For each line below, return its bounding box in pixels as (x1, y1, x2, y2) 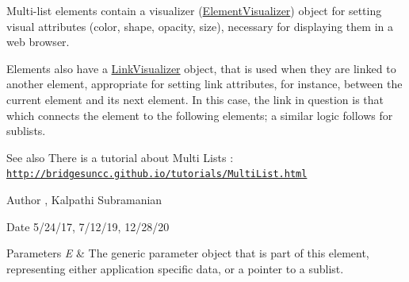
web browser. (6, 33, 70, 50)
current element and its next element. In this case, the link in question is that (6, 91, 384, 107)
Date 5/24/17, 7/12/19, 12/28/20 (6, 218, 170, 234)
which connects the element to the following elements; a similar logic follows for (6, 106, 393, 123)
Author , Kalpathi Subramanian (6, 191, 162, 207)
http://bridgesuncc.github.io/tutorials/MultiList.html (6, 168, 308, 180)
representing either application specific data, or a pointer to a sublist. (6, 260, 344, 276)
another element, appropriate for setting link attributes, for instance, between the (6, 75, 403, 92)
